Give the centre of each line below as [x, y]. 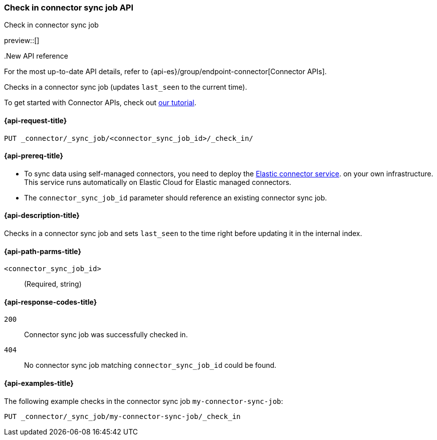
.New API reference [36, 56]
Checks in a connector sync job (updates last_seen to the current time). [126, 87]
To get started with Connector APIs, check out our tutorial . [100, 103]
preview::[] [22, 41]
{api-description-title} [42, 215]
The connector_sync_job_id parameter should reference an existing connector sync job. [176, 197]
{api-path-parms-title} [43, 251]
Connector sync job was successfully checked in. [106, 335]
